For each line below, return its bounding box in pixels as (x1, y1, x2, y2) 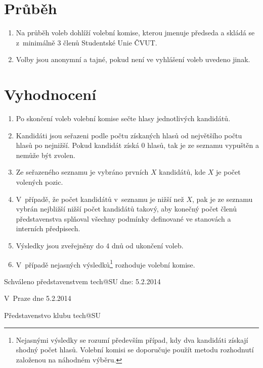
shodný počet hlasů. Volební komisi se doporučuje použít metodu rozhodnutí (16, 344, 254, 355)
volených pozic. (16, 177, 63, 187)
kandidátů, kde (159, 167, 206, 177)
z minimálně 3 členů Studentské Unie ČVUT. (16, 37, 157, 47)
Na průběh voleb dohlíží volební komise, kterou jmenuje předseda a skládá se (16, 27, 255, 38)
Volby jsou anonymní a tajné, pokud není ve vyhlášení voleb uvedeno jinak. (16, 54, 250, 65)
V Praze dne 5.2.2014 (4, 293, 71, 303)
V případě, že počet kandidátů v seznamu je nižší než (16, 193, 184, 204)
